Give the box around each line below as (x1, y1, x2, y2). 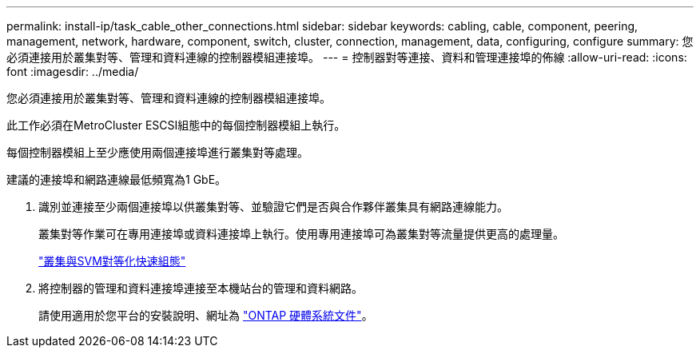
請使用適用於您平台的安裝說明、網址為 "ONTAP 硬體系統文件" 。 (38, 308, 373, 322)
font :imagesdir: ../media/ (6, 65, 139, 78)
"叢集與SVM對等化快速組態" (38, 254, 186, 268)
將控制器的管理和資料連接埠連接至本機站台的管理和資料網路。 (38, 281, 363, 295)
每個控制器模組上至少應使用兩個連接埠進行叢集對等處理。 (6, 145, 308, 159)
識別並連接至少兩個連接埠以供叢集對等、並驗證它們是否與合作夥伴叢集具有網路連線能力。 (38, 200, 508, 213)
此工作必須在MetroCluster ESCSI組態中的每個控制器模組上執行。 (6, 118, 346, 132)
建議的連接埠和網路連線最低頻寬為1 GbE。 (6, 173, 227, 186)
